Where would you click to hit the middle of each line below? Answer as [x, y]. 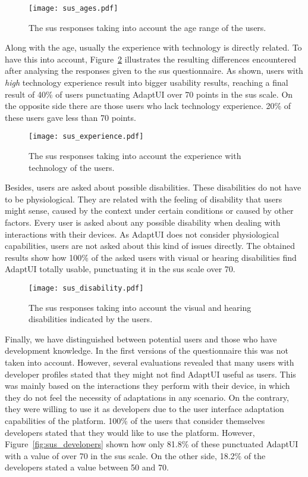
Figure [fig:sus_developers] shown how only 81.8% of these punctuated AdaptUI [152, 444]
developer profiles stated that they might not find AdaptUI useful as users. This [150, 374]
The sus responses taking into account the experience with [135, 156]
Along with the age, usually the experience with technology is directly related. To [153, 47]
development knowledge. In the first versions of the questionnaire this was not [147, 350]
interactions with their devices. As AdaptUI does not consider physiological [142, 234]
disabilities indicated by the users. [91, 319]
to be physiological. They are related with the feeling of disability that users [144, 199]
